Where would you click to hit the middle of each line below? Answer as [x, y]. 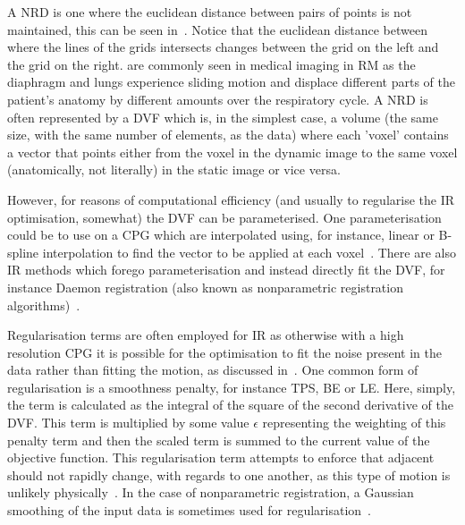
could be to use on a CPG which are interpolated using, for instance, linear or [221, 235]
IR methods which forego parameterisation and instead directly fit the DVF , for [226, 270]
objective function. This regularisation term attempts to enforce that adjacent [221, 457]
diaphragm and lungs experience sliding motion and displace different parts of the [232, 82]
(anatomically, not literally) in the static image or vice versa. [174, 169]
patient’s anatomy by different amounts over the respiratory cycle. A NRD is [218, 99]
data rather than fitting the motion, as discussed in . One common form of [213, 370]
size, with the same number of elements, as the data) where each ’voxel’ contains [228, 135]
